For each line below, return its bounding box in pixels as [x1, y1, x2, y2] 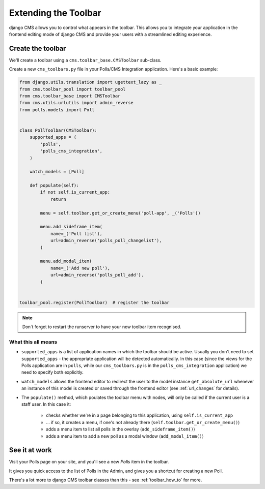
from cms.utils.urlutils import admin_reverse [19, 100, 133, 106]
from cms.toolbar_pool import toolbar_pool [19, 86, 126, 92]
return [50, 196, 66, 202]
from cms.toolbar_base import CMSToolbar [19, 93, 121, 98]
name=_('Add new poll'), [50, 265, 110, 271]
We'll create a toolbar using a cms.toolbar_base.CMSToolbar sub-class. [9, 57, 161, 63]
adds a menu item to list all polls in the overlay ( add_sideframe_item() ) [46, 426, 195, 432]
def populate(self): [29, 183, 79, 188]
